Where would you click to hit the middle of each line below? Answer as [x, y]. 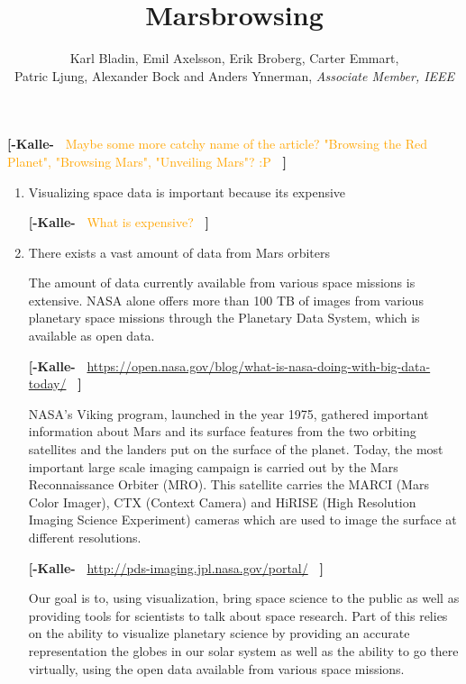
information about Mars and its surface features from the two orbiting [222, 431]
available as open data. [91, 336]
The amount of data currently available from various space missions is [222, 283]
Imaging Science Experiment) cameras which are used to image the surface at [242, 520]
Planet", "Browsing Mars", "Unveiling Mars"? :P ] [147, 161]
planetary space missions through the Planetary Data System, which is [224, 318]
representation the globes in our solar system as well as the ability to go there [243, 650]
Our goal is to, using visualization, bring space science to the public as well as [244, 598]
